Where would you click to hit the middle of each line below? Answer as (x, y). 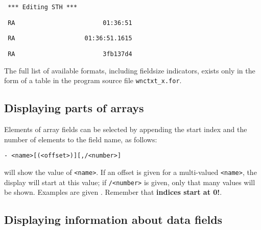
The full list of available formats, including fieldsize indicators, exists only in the (130, 70)
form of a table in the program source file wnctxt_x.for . (93, 80)
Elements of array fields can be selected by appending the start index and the (126, 129)
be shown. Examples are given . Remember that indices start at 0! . (113, 192)
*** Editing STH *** (43, 7)
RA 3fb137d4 (70, 54)
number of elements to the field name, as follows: (81, 139)
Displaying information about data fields (113, 220)
